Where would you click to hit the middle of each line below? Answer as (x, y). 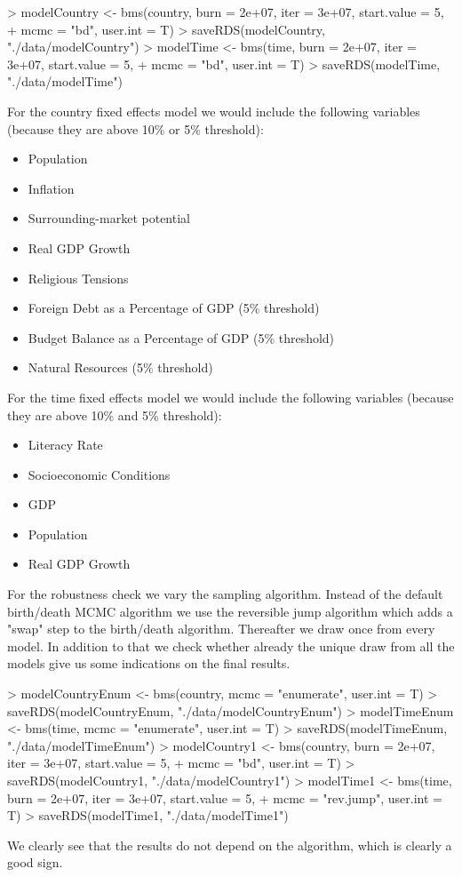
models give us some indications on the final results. (149, 663)
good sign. (35, 862)
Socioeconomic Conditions (99, 474)
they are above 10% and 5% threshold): (115, 415)
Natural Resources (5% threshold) (120, 367)
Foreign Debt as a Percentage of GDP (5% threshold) (174, 308)
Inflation (51, 188)
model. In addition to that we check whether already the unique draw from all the (231, 646)
